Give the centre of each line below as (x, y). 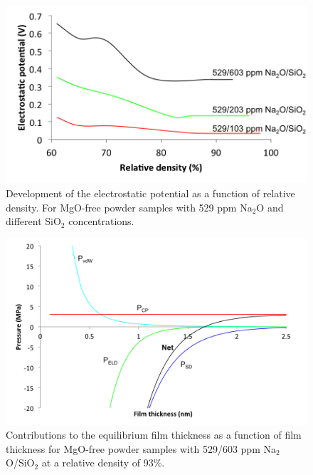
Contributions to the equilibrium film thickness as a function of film (154, 435)
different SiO (33, 221)
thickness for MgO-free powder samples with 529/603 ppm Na (141, 448)
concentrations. (101, 221)
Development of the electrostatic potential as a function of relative (150, 193)
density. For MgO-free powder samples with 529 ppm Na (129, 207)
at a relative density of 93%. (103, 463)
